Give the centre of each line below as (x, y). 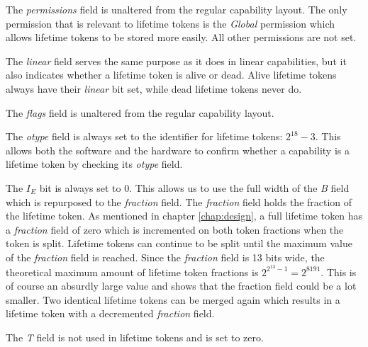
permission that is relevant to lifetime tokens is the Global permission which (171, 23)
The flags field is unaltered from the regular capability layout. (140, 112)
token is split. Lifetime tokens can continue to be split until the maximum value (179, 243)
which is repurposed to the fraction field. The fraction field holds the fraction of (179, 201)
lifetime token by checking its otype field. (94, 164)
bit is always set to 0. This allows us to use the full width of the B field (194, 187)
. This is (339, 272)
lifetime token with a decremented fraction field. (110, 313)
